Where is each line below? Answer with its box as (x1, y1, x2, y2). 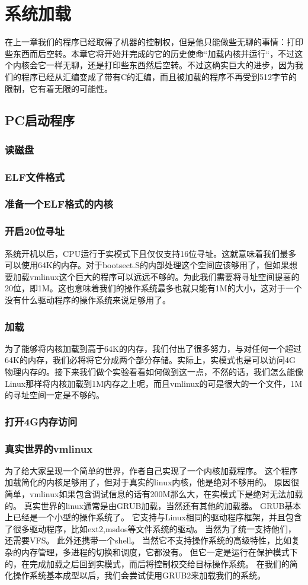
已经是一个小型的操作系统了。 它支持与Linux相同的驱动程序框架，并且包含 (12, 511, 302, 523)
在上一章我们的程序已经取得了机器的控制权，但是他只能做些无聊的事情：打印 (5, 36, 303, 48)
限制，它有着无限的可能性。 (5, 82, 113, 94)
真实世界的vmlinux (5, 441, 93, 456)
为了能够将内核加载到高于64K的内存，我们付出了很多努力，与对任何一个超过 (5, 342, 301, 354)
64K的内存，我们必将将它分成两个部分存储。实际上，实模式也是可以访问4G (5, 354, 296, 366)
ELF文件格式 (5, 169, 65, 184)
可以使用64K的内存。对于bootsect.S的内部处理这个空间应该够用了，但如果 (5, 259, 289, 271)
